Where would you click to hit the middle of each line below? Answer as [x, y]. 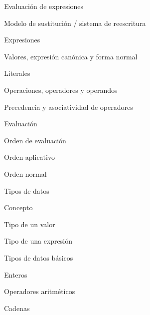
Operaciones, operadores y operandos [61, 90]
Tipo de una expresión [38, 241]
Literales [17, 73]
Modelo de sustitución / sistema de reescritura [75, 23]
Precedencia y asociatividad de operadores [69, 107]
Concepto [18, 207]
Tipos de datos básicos [39, 257]
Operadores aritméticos [40, 291]
